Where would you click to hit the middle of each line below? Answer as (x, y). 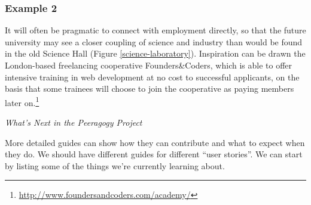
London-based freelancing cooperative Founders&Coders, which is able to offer (149, 65)
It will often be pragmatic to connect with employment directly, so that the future (155, 30)
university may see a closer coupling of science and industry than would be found (154, 41)
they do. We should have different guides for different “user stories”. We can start (154, 154)
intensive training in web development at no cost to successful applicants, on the (152, 77)
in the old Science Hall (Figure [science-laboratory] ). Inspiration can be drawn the (155, 53)
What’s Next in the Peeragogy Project (74, 122)
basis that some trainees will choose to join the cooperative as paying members (150, 88)
